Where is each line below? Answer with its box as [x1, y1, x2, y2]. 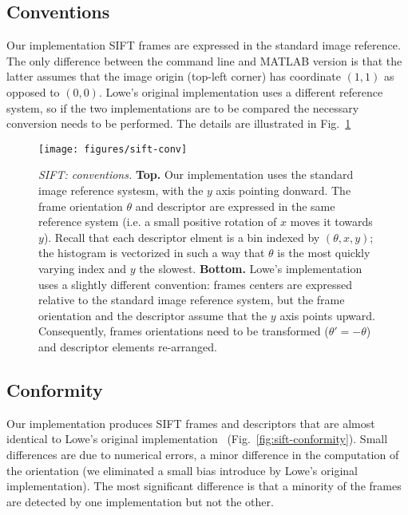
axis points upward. [279, 307, 375, 323]
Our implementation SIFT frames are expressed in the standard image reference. [6, 37, 401, 53]
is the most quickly [277, 244, 370, 261]
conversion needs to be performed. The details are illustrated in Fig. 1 [6, 115, 351, 132]
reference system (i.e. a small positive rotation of [38, 213, 277, 230]
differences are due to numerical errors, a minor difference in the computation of [6, 446, 399, 462]
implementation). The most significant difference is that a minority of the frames [6, 477, 402, 494]
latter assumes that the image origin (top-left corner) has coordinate [6, 68, 341, 85]
